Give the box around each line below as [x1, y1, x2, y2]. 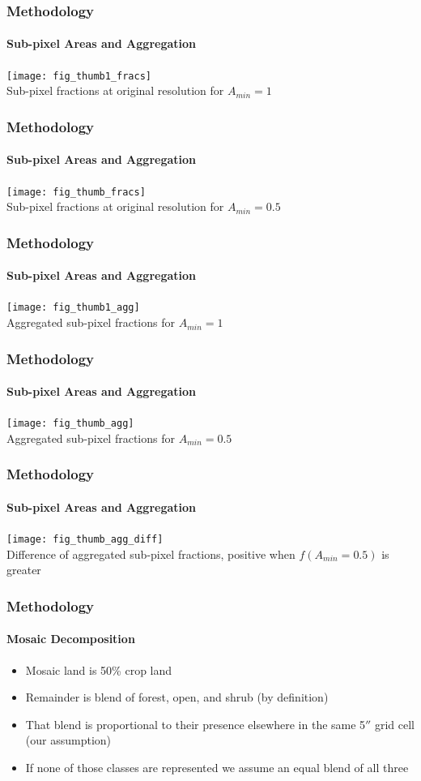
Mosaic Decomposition [6, 630, 135, 647]
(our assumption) [25, 732, 112, 749]
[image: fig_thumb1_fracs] [6, 70, 151, 82]
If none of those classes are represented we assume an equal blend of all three [25, 759, 409, 776]
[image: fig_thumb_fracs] [6, 186, 146, 198]
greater [6, 561, 41, 578]
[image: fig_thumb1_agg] [6, 302, 140, 314]
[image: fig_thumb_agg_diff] [6, 534, 164, 546]
